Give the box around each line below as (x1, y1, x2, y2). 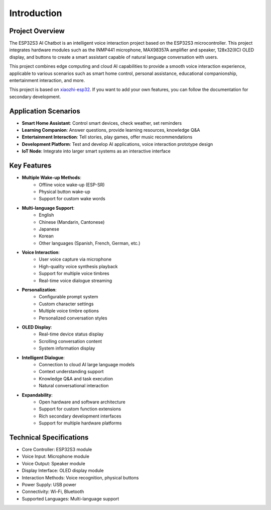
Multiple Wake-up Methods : (22, 175, 81, 181)
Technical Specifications (9, 433, 89, 442)
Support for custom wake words (39, 196, 105, 202)
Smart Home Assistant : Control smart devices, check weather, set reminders (22, 120, 182, 126)
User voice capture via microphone (39, 257, 112, 263)
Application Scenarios (9, 107, 80, 115)
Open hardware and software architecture (39, 399, 125, 405)
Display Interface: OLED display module (22, 468, 104, 474)
